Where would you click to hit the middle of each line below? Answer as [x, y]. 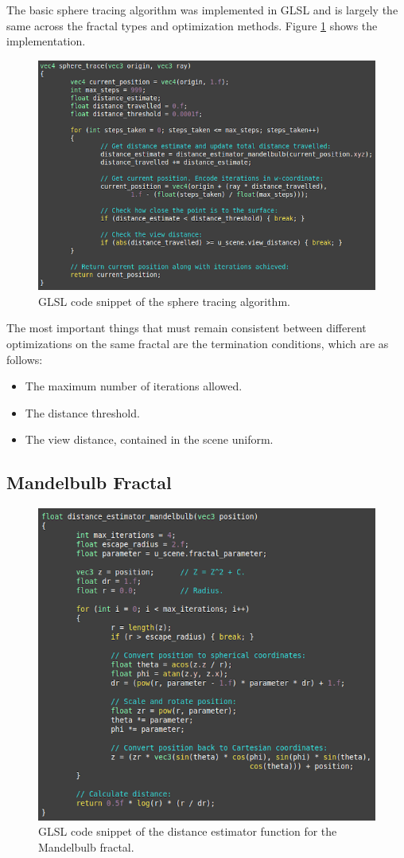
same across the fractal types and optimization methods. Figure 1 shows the [192, 25]
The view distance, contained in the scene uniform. [149, 439]
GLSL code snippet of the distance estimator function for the [188, 831]
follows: [25, 359]
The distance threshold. [82, 412]
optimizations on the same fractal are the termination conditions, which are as [198, 344]
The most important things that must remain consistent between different [186, 328]
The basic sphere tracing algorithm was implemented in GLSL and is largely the [202, 10]
